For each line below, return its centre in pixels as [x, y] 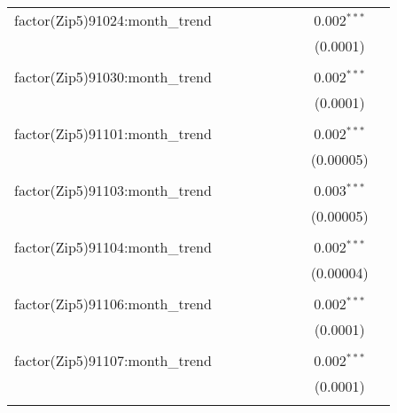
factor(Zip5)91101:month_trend [113, 133]
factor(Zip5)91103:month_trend [113, 190]
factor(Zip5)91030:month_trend [113, 77]
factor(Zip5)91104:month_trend [113, 247]
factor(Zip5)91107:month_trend [113, 360]
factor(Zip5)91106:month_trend [113, 304]
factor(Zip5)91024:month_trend [113, 20]
